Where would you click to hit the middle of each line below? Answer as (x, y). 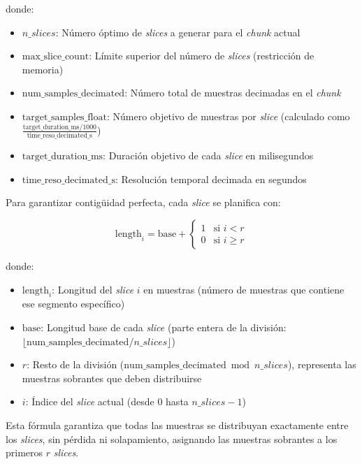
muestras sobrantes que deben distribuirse (112, 378)
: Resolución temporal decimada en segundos (211, 179)
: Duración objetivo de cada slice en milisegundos (208, 155)
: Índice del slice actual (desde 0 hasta (107, 401)
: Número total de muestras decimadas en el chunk (233, 93)
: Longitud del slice (93, 289)
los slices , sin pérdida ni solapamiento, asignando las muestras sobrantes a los (172, 438)
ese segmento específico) (73, 304)
